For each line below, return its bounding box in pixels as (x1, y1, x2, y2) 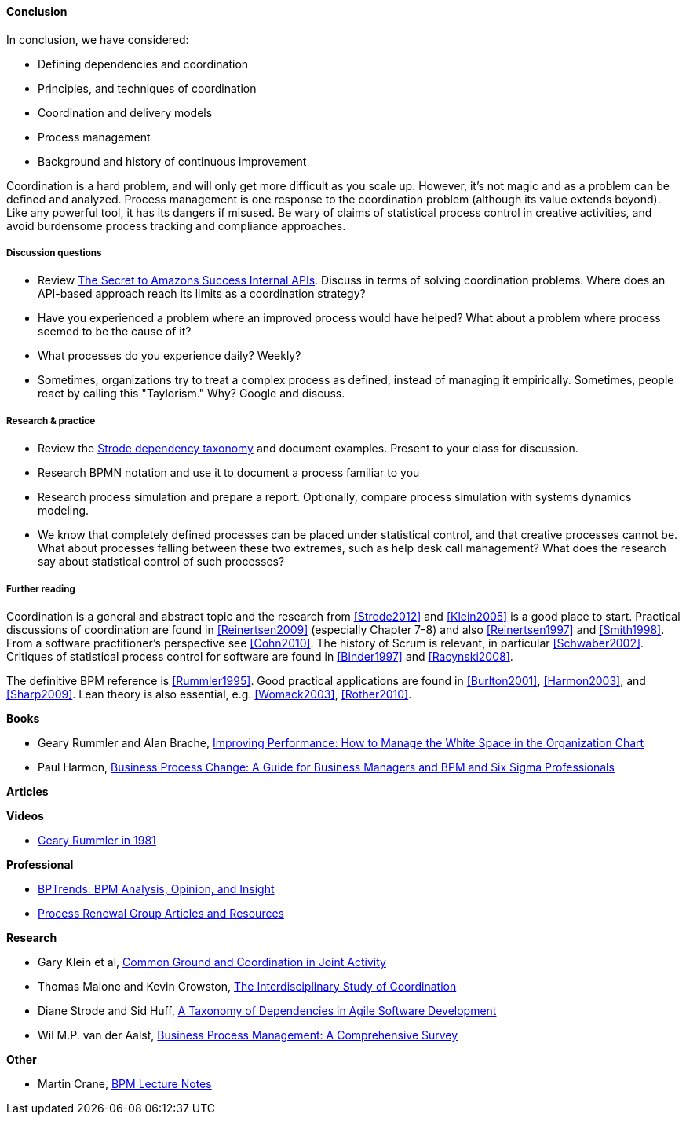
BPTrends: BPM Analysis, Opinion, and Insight (38, 881, 275, 896)
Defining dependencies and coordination (38, 57, 249, 71)
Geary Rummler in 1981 (38, 833, 156, 847)
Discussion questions (6, 247, 102, 258)
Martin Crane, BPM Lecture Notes (38, 1076, 212, 1090)
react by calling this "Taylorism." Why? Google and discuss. (38, 386, 345, 401)
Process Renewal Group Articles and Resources (38, 906, 284, 920)
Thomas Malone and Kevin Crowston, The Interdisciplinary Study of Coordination (38, 979, 457, 993)
